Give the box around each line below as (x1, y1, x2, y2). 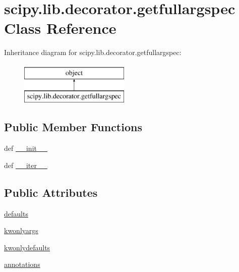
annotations (4, 259, 40, 269)
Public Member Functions (4, 119, 142, 135)
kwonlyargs (4, 225, 38, 236)
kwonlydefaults (4, 242, 50, 252)
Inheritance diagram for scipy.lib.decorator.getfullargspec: (4, 47, 182, 58)
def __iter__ (4, 159, 47, 170)
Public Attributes (4, 184, 98, 200)
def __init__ (4, 143, 47, 153)
